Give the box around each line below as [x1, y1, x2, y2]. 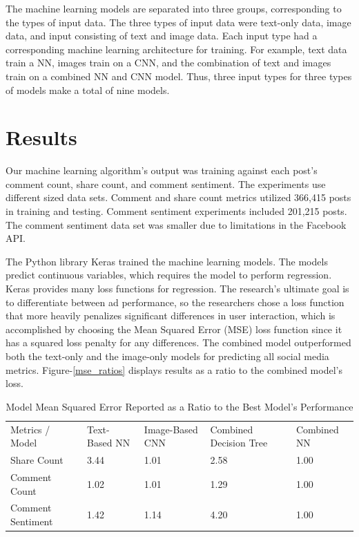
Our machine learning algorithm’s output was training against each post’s [6, 163, 318, 178]
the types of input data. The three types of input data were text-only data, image [6, 15, 351, 29]
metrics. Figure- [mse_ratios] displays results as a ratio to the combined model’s [6, 362, 342, 377]
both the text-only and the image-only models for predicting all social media [6, 349, 329, 363]
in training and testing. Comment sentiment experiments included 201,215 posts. [6, 204, 347, 218]
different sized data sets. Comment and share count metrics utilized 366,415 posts [6, 190, 351, 205]
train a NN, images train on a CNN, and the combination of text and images [6, 55, 331, 70]
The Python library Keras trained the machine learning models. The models [6, 254, 328, 268]
